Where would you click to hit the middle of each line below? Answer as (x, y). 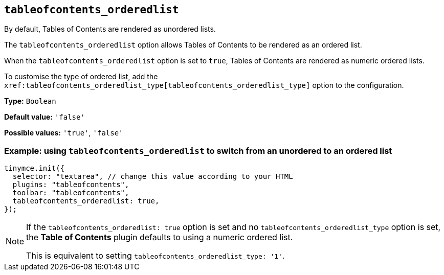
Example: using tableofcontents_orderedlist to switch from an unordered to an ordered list (198, 151)
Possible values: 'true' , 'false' (64, 133)
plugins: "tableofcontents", (71, 185)
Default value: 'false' (45, 117)
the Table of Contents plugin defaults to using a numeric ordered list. (160, 237)
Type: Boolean (30, 101)
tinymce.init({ (35, 168)
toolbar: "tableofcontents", (71, 193)
